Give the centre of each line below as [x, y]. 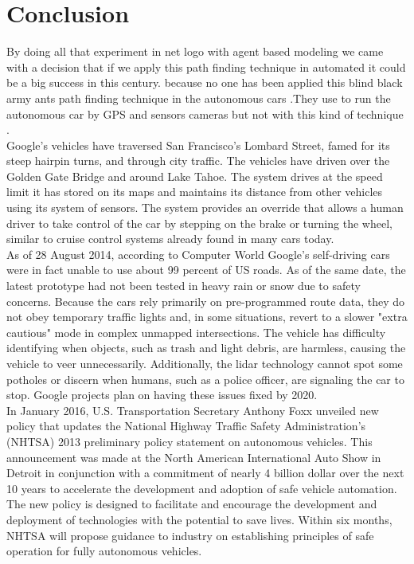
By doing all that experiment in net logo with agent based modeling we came [195, 51]
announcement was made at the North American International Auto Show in [194, 457]
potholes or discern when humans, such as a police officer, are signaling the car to [205, 379]
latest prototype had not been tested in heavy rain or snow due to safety [184, 286]
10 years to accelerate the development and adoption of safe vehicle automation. [202, 488]
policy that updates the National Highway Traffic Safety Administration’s [186, 426]
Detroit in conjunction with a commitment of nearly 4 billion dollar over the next [205, 473]
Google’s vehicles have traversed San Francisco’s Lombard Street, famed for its [198, 145]
